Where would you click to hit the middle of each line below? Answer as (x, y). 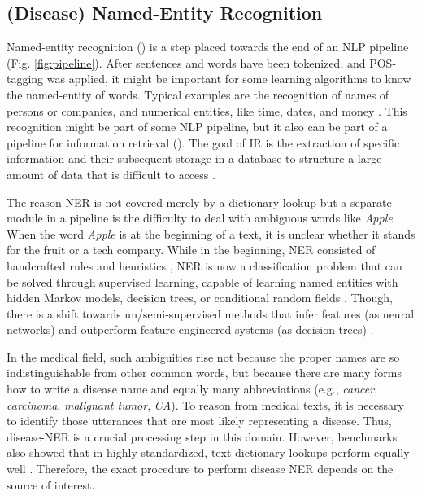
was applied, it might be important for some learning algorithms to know (229, 79)
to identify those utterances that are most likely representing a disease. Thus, (199, 421)
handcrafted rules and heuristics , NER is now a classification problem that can (204, 265)
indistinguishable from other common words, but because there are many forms (204, 373)
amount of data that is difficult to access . (111, 174)
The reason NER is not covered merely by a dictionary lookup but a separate (199, 202)
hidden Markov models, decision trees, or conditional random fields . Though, (200, 298)
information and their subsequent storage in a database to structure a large (194, 158)
